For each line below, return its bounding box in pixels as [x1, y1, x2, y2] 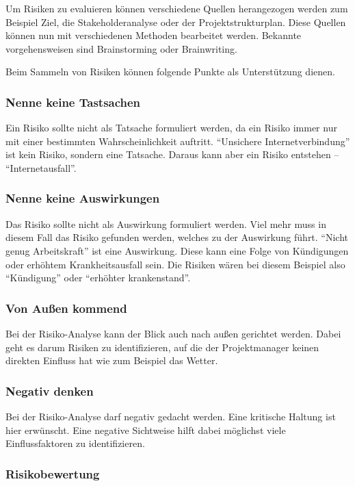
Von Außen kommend [5, 299, 127, 316]
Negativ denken [5, 382, 94, 399]
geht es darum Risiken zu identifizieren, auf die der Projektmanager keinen [5, 340, 319, 354]
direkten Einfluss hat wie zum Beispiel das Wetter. [5, 353, 218, 368]
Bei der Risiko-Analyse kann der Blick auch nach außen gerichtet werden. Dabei [5, 326, 341, 340]
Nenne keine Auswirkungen [5, 190, 160, 207]
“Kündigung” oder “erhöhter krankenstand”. [5, 270, 191, 285]
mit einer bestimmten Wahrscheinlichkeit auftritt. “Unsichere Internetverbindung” [5, 133, 350, 148]
